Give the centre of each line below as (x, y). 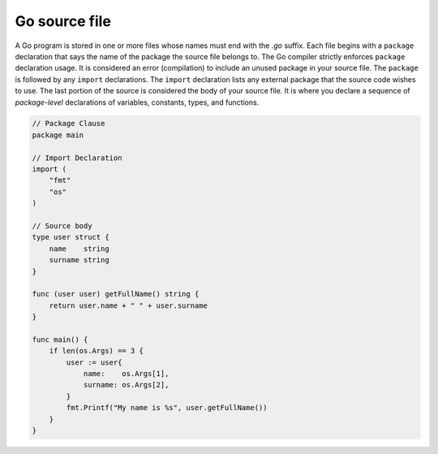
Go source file (63, 21)
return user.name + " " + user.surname (129, 305)
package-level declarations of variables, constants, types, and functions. (137, 102)
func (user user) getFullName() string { (116, 294)
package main (58, 135)
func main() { (60, 339)
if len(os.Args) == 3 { (96, 351)
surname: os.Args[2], (126, 385)
